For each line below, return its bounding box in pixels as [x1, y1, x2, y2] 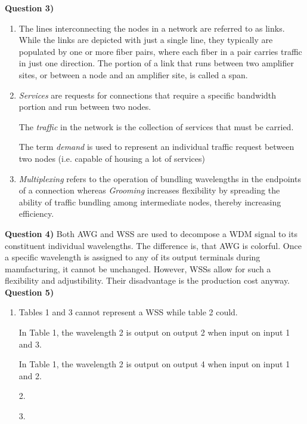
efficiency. [18, 207, 54, 220]
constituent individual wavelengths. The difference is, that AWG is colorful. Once [5, 239, 302, 251]
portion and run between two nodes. [18, 100, 151, 113]
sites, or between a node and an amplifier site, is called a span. [18, 68, 248, 81]
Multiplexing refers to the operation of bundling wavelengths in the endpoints [18, 172, 301, 185]
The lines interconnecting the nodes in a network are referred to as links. [18, 21, 285, 34]
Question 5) [5, 285, 54, 298]
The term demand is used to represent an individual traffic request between [18, 140, 294, 153]
